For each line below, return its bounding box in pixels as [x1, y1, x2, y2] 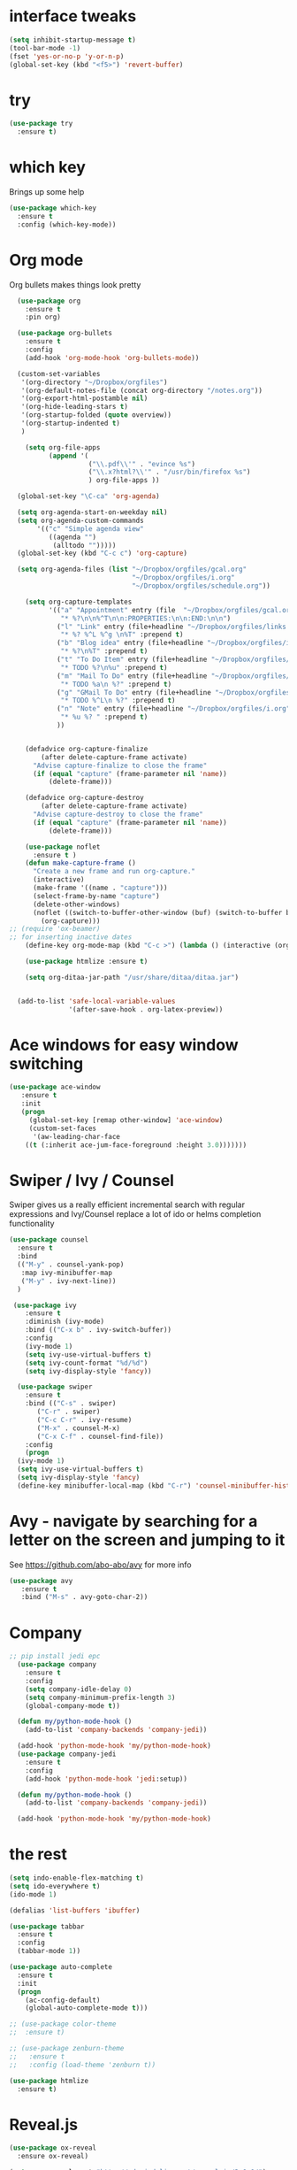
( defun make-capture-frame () [25, 858, 137, 868]
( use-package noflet [25, 843, 101, 851]
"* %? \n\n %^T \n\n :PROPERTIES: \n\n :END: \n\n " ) [60, 613, 232, 623]
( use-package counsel [9, 1235, 89, 1244]
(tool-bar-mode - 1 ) [9, 43, 81, 52]
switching [9, 1053, 84, 1073]
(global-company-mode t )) [25, 1701, 121, 1710]
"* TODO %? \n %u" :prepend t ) [60, 663, 168, 672]
